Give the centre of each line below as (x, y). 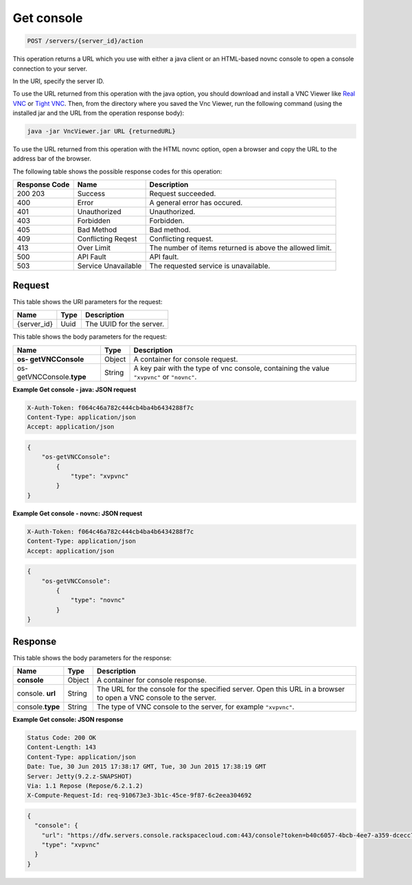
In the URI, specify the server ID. (58, 81)
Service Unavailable (110, 266)
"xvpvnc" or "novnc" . (165, 376)
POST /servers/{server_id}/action (85, 41)
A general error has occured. (196, 203)
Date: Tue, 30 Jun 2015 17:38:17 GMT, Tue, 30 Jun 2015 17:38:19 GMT (147, 767)
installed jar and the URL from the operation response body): (99, 113)
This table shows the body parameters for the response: (92, 658)
